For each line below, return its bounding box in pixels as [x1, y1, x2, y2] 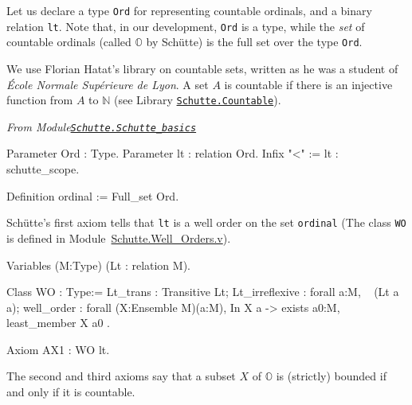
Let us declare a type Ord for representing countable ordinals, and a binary [6, 2, 372, 18]
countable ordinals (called [6, 33, 131, 50]
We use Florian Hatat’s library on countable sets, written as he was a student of [6, 60, 398, 76]
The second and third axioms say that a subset [6, 368, 236, 384]
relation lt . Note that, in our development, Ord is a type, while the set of [6, 18, 365, 34]
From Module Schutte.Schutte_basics [6, 118, 197, 134]
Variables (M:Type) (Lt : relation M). [6, 256, 190, 273]
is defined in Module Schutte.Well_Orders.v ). [6, 229, 231, 246]
